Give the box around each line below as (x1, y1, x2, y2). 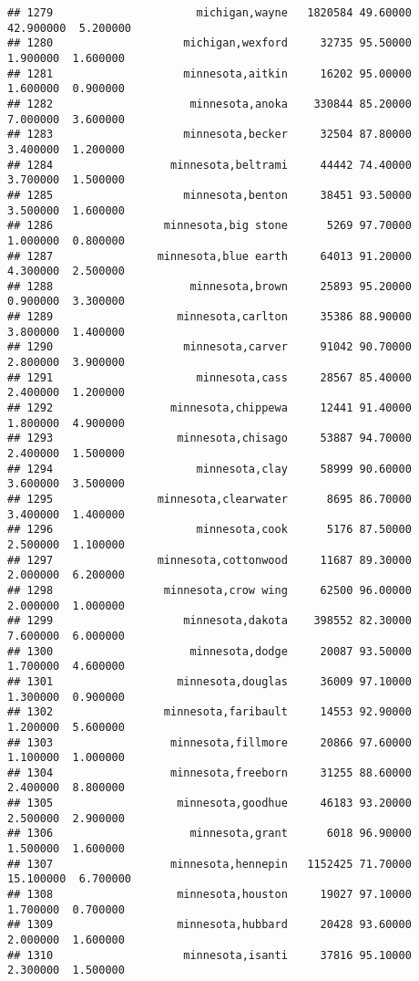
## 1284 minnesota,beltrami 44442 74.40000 (7, 158, 412, 172)
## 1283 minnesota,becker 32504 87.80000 (7, 128, 412, 141)
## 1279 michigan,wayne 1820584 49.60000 (7, 6, 412, 19)
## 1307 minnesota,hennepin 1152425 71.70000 (7, 857, 412, 871)
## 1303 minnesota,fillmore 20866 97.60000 (7, 736, 412, 749)
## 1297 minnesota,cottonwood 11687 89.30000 (7, 553, 412, 567)
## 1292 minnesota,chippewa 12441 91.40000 (7, 402, 412, 415)
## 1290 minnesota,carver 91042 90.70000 (7, 340, 412, 354)
